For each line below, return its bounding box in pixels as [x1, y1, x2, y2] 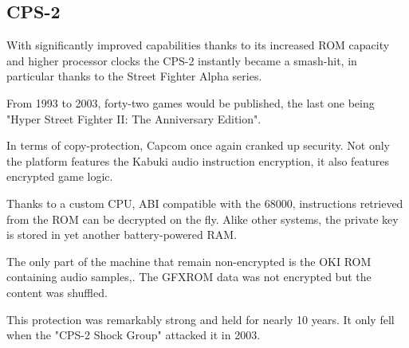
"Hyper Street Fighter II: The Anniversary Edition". [6, 110, 262, 127]
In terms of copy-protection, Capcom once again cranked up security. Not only [6, 137, 390, 154]
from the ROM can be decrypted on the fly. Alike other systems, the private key [6, 210, 399, 227]
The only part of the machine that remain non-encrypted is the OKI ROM [6, 252, 372, 269]
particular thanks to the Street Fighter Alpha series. [6, 68, 262, 84]
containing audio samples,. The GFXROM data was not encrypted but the [6, 268, 372, 285]
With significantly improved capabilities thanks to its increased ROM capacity [6, 37, 390, 53]
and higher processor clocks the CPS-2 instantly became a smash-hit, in [6, 52, 357, 68]
